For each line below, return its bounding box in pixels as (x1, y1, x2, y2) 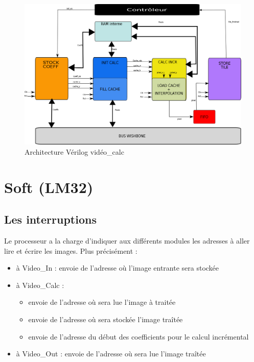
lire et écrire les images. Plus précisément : (4, 245, 137, 256)
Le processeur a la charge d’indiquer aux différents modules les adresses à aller (4, 235, 250, 246)
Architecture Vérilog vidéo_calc (25, 146, 124, 157)
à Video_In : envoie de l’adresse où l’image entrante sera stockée (16, 262, 219, 273)
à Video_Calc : (16, 279, 64, 290)
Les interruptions (4, 211, 97, 227)
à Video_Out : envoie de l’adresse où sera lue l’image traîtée (16, 348, 206, 359)
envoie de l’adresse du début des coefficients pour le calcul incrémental (28, 331, 249, 342)
